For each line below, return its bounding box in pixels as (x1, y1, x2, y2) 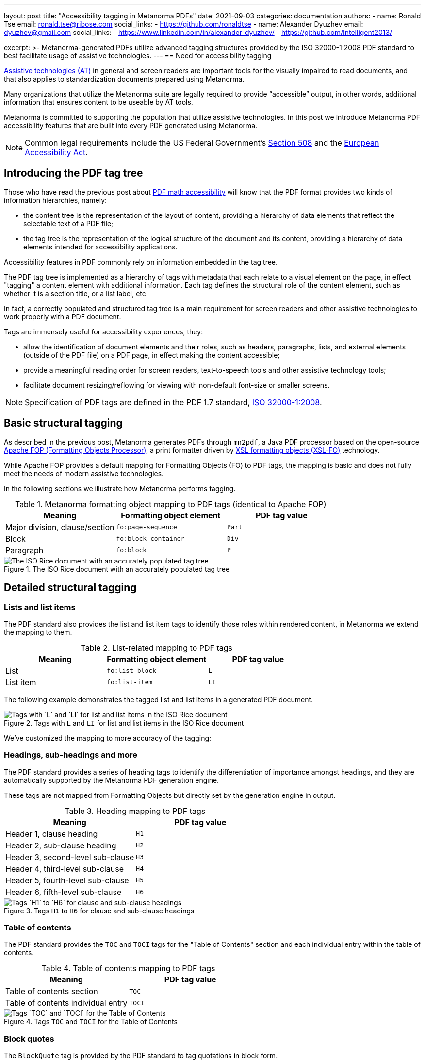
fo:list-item (107, 679, 153, 686)
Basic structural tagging (4, 417, 123, 430)
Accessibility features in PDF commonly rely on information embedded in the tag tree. (4, 257, 278, 266)
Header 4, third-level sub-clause (5, 863, 124, 874)
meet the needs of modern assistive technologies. (4, 469, 164, 478)
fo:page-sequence (116, 523, 177, 531)
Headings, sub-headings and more (4, 750, 137, 760)
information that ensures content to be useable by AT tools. (4, 98, 193, 106)
